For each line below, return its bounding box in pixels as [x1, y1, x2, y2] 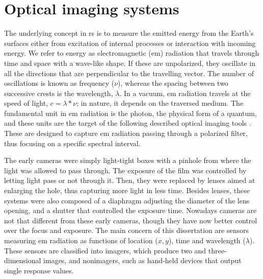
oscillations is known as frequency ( [4, 78, 115, 88]
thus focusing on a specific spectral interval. [4, 137, 141, 148]
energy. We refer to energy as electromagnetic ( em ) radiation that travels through [4, 48, 259, 58]
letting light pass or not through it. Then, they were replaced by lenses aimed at [4, 175, 255, 185]
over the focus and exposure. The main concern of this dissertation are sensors [4, 225, 249, 236]
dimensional [4, 255, 41, 266]
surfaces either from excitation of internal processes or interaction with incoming [4, 37, 256, 48]
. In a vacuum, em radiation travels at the [119, 87, 251, 98]
